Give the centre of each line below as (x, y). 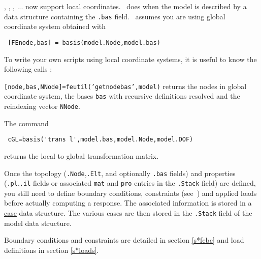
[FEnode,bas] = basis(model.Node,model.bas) (84, 42)
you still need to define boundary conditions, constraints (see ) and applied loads (130, 193)
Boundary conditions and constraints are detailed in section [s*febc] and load (124, 240)
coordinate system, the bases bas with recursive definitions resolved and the (122, 96)
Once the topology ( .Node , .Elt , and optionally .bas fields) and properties (120, 173)
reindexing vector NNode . (42, 106)
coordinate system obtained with (55, 26)
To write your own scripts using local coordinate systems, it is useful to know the (130, 59)
